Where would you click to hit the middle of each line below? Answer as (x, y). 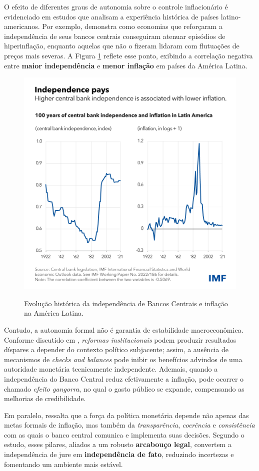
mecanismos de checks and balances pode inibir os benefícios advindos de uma (123, 359)
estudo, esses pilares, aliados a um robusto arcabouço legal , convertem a (118, 444)
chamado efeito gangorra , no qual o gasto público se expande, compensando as (124, 388)
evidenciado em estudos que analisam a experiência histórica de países (111, 16)
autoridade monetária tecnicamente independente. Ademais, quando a (111, 369)
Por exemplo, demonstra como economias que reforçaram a (132, 26)
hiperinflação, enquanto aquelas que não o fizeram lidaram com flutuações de (122, 46)
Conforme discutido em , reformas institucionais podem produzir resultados (120, 339)
